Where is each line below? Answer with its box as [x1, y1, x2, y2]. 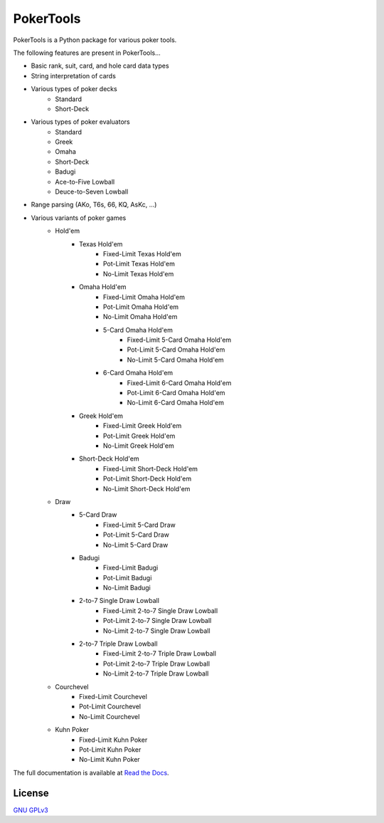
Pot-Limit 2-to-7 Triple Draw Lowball [103, 659, 210, 668]
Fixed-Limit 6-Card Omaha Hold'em [127, 378, 232, 387]
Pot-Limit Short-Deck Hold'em [103, 474, 192, 483]
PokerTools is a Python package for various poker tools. [13, 36, 177, 44]
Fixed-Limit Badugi [103, 563, 159, 572]
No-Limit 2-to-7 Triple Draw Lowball [103, 669, 209, 678]
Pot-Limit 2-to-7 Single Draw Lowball [103, 617, 212, 625]
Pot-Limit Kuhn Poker [79, 745, 142, 754]
